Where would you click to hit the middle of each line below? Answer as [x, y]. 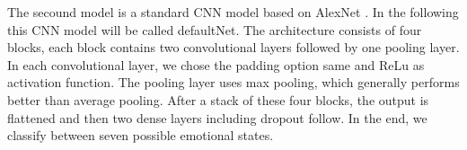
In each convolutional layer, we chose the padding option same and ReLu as [216, 64]
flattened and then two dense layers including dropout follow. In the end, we [217, 117]
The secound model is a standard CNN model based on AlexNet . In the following [233, 12]
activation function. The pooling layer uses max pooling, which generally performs [233, 82]
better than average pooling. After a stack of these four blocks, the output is [218, 99]
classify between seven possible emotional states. [141, 135]
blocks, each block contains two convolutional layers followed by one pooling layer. [233, 47]
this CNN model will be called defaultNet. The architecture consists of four [215, 29]
